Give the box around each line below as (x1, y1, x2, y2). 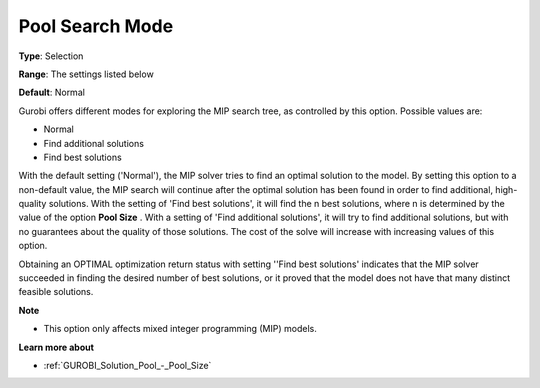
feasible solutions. (18, 286, 94, 298)
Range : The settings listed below (18, 68, 154, 80)
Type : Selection (18, 50, 84, 62)
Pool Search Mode (18, 15, 174, 37)
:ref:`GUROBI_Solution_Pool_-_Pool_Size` (43, 359, 212, 371)
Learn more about (18, 341, 95, 353)
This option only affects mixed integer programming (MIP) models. (43, 323, 317, 335)
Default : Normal (18, 86, 85, 99)
